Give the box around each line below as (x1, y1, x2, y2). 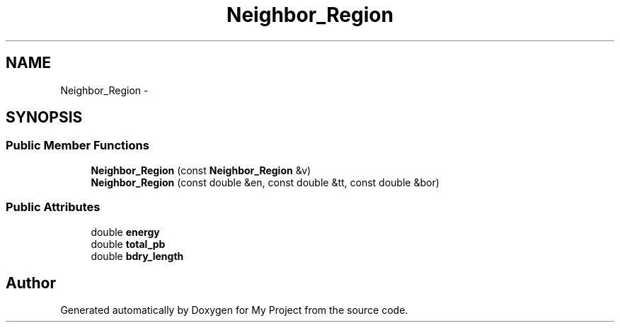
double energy (91, 225, 160, 238)
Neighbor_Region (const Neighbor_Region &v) (91, 164, 311, 176)
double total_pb (91, 237, 166, 250)
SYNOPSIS (6, 108, 83, 127)
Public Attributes (6, 200, 101, 215)
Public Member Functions (6, 138, 149, 153)
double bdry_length (91, 249, 184, 262)
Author (6, 273, 56, 292)
